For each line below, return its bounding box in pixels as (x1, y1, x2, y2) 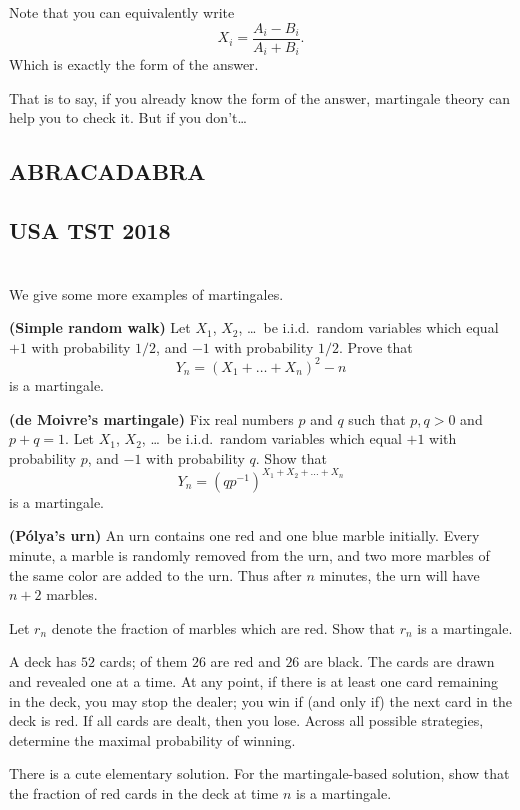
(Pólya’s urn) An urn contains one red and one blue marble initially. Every (9, 525, 480, 546)
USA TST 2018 (9, 215, 171, 246)
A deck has (9, 651, 77, 672)
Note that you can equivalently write (9, 2, 235, 22)
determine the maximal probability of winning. (9, 729, 296, 750)
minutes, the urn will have (319, 564, 480, 585)
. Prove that (338, 336, 413, 357)
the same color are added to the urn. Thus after (9, 564, 302, 585)
